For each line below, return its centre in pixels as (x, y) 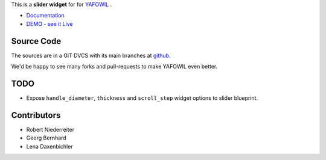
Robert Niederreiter (50, 129)
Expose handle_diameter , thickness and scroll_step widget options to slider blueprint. (142, 98)
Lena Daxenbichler (50, 146)
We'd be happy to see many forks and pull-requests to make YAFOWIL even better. (114, 67)
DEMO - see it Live (50, 23)
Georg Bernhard (46, 138)
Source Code (36, 41)
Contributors (36, 115)
